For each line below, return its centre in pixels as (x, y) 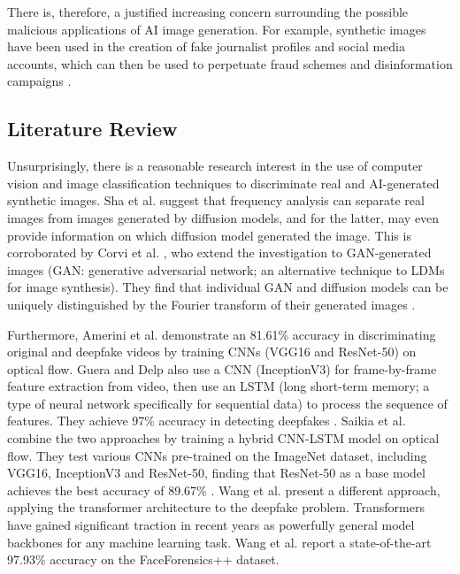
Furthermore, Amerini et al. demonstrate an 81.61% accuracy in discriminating (222, 334)
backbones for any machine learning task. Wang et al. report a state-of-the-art (219, 542)
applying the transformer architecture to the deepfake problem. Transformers (216, 507)
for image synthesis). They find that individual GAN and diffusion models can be (228, 287)
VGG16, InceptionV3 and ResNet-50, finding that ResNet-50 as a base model (216, 473)
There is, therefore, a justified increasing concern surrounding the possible (208, 11)
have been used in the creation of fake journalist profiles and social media (206, 46)
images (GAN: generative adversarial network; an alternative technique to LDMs (226, 269)
